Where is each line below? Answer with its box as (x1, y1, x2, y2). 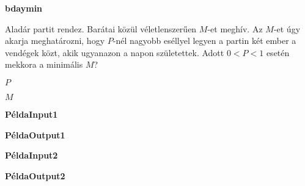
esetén (266, 46, 290, 59)
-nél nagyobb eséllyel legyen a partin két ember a (112, 34, 296, 47)
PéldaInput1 (5, 107, 58, 120)
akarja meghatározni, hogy (5, 34, 105, 47)
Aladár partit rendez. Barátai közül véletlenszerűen (5, 22, 197, 35)
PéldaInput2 (5, 149, 58, 162)
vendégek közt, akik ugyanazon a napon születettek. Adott (5, 46, 224, 59)
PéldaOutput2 (5, 169, 65, 182)
